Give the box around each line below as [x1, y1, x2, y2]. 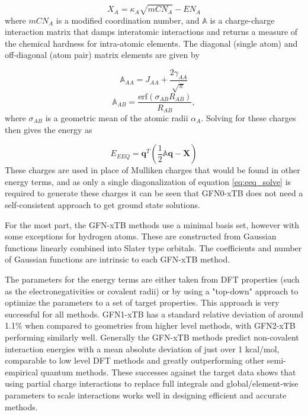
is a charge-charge [210, 14, 275, 26]
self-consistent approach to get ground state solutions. [5, 199, 200, 210]
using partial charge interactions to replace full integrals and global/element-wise [5, 377, 299, 390]
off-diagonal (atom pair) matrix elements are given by [5, 48, 200, 61]
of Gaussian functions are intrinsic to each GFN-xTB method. [5, 253, 230, 265]
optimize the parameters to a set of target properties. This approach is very [5, 296, 280, 309]
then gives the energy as [5, 123, 92, 135]
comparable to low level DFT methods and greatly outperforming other [5, 354, 265, 367]
